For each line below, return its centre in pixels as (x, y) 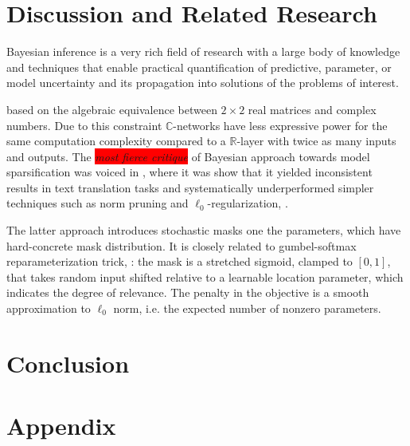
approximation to (49, 308)
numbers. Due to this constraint (84, 125)
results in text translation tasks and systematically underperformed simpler (190, 187)
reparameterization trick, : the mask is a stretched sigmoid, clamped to (180, 261)
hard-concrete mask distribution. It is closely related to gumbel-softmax (182, 245)
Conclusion (68, 363)
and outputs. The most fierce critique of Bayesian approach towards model (188, 156)
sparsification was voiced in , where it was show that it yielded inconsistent (189, 172)
